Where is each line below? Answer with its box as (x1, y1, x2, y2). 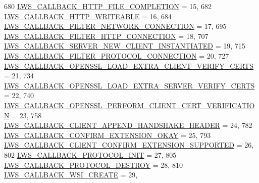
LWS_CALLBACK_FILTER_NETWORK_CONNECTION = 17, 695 (4, 21, 227, 31)
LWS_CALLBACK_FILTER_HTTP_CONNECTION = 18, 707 (4, 30, 209, 41)
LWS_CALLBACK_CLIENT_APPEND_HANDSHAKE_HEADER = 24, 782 (4, 120, 252, 130)
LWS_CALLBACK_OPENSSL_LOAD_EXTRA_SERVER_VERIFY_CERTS (4, 80, 255, 90)
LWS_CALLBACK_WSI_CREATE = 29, (4, 169, 138, 180)
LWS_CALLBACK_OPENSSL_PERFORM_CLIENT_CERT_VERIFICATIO (4, 100, 255, 110)
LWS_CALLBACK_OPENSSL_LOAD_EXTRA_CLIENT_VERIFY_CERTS (4, 60, 253, 71)
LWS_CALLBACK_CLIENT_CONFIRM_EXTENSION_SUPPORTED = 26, (4, 140, 254, 150)
